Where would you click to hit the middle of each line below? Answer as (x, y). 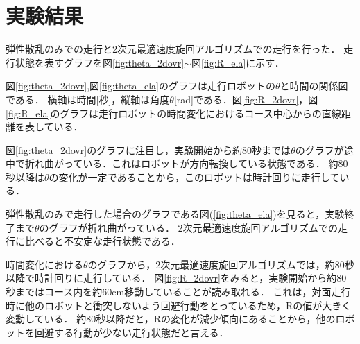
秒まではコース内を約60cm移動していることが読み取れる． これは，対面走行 (178, 292)
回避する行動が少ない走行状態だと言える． (131, 332)
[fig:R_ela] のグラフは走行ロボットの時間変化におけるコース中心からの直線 (173, 113)
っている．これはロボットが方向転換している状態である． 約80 (206, 163)
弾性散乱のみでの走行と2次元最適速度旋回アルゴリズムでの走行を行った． (173, 49)
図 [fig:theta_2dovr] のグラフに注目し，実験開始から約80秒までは (148, 149)
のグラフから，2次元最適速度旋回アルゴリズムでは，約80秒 (221, 264)
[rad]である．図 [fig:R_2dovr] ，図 (246, 99)
